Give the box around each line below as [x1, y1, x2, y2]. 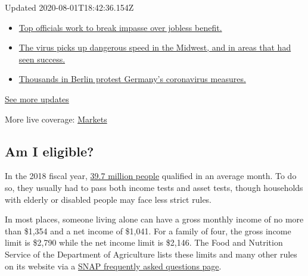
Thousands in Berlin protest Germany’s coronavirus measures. [18, 73, 246, 85]
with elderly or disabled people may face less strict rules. [5, 193, 212, 205]
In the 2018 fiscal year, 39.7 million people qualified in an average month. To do [5, 170, 297, 182]
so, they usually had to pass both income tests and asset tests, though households [5, 181, 303, 193]
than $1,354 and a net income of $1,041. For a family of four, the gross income [5, 224, 291, 237]
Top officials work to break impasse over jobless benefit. [18, 21, 222, 33]
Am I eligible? [5, 142, 94, 160]
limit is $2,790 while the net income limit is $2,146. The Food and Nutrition [5, 236, 283, 249]
